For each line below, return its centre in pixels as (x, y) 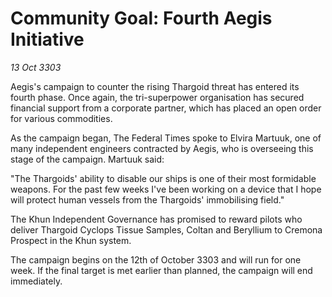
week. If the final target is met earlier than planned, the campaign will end (161, 270)
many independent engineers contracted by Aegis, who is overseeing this (162, 148)
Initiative (47, 39)
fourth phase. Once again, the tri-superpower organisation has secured (157, 97)
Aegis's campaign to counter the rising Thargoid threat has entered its (155, 86)
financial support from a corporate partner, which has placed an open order (166, 108)
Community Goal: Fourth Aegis (141, 18)
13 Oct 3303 (36, 67)
